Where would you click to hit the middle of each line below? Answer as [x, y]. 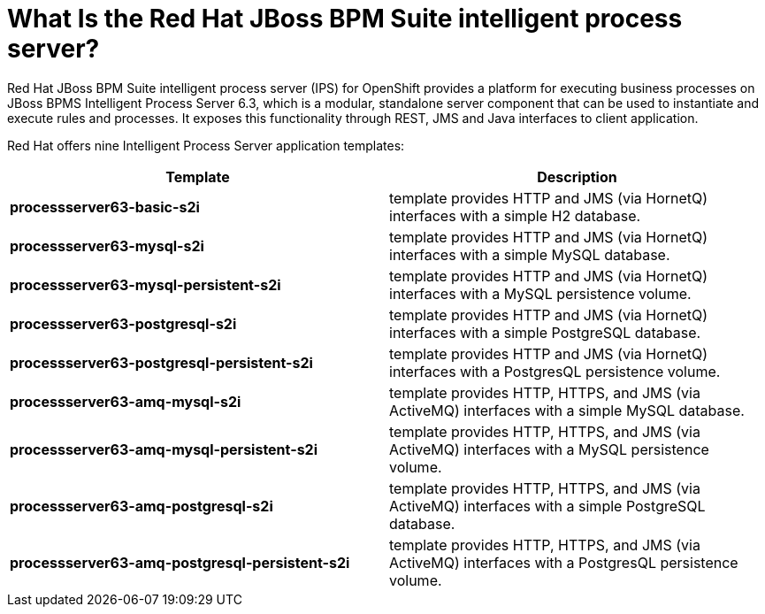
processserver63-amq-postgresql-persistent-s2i [180, 562]
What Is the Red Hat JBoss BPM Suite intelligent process [345, 19]
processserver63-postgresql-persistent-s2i [161, 362]
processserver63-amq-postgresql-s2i [142, 506]
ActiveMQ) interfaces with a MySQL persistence [549, 449]
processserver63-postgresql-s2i [123, 323]
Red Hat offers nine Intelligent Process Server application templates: [206, 145]
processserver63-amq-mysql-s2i [126, 401]
